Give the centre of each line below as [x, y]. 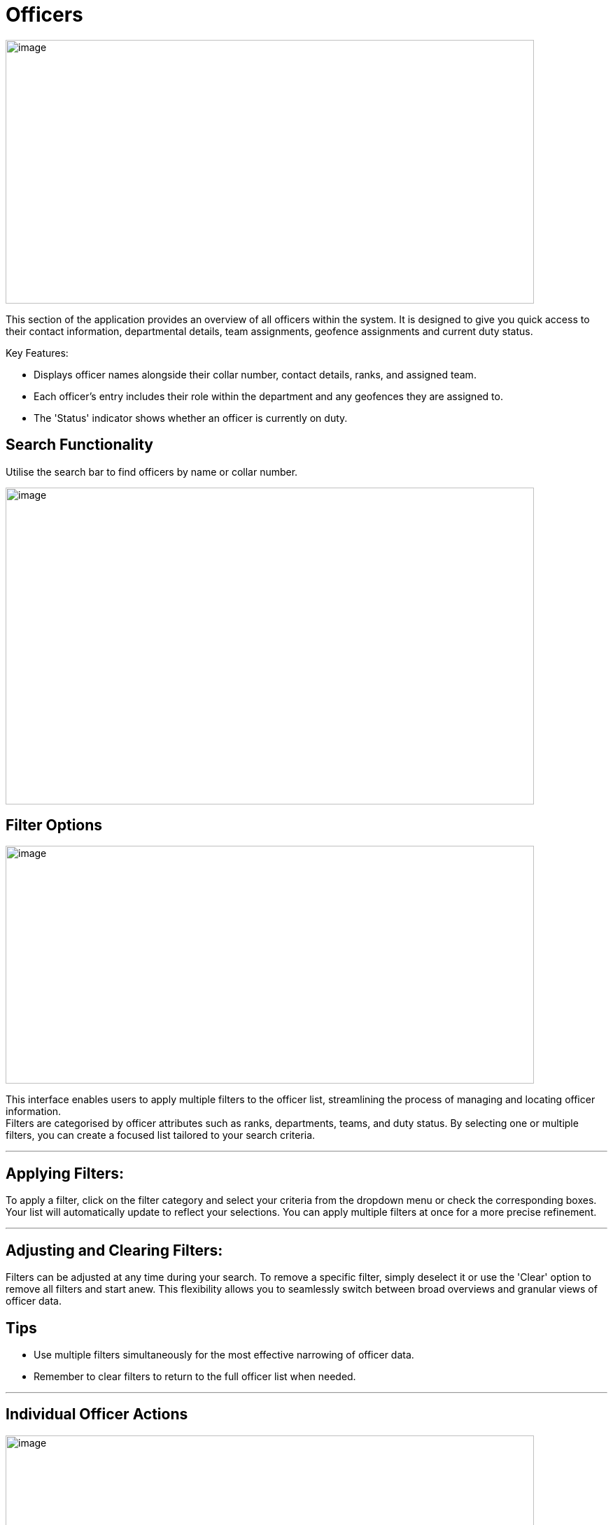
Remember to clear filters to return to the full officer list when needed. [195, 1376]
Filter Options [54, 825]
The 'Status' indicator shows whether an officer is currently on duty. [191, 418]
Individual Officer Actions [97, 1414]
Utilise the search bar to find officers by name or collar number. [152, 471]
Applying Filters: [65, 1173]
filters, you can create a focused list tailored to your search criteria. [161, 1135]
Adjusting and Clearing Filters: [114, 1250]
